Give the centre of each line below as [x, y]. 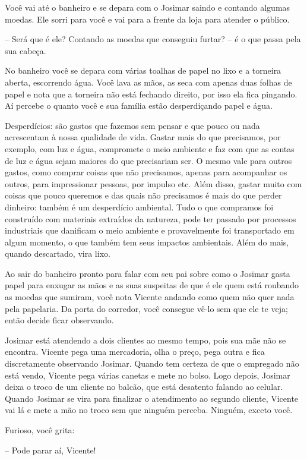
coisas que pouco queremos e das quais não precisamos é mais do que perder [143, 195]
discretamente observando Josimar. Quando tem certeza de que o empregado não [152, 363]
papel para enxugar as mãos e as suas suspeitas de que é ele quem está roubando [152, 285]
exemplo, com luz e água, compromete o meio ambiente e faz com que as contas [150, 148]
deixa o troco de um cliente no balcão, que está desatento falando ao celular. [144, 387]
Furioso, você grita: [40, 430]
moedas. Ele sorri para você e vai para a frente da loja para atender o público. [147, 19]
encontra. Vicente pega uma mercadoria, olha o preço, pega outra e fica [135, 352]
